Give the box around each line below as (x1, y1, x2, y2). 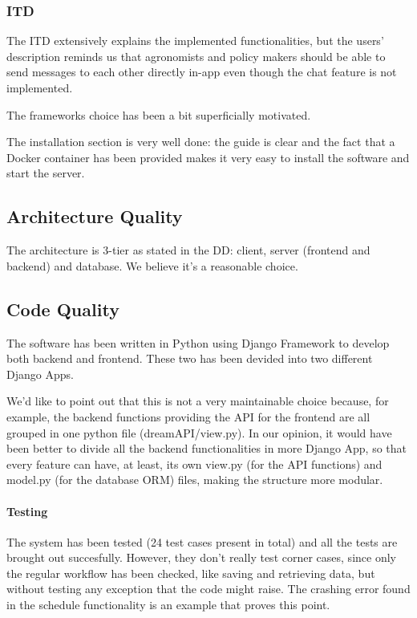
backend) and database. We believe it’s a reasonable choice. (6, 257, 298, 274)
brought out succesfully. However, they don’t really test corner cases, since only (6, 549, 396, 566)
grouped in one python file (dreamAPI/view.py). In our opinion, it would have (6, 424, 392, 441)
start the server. (6, 165, 85, 181)
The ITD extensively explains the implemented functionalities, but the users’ (6, 32, 384, 49)
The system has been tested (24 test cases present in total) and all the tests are (6, 533, 398, 550)
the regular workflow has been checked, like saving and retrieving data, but (6, 564, 375, 581)
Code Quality (6, 296, 119, 321)
